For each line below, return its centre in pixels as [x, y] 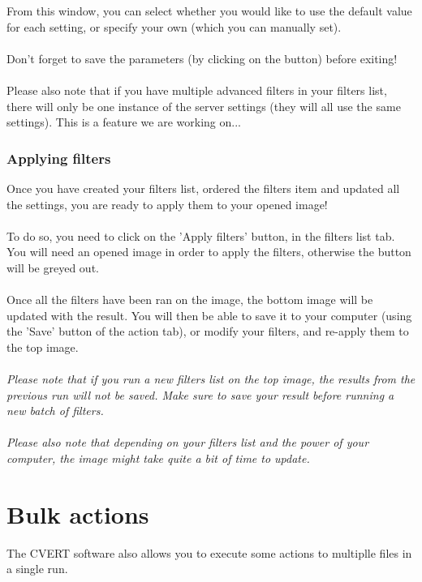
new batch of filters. [55, 411]
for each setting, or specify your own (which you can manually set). [174, 26]
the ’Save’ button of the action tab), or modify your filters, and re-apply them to [208, 331]
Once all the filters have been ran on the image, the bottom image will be [190, 300]
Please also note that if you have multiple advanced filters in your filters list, [197, 90]
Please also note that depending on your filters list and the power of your [188, 442]
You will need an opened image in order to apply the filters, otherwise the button [209, 252]
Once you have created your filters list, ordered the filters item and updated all [203, 188]
